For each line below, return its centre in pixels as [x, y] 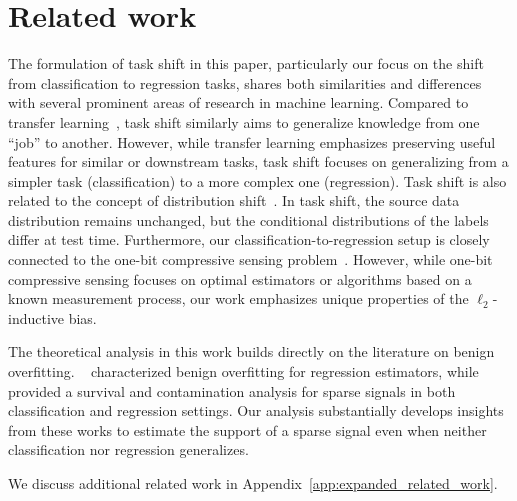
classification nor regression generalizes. [128, 449]
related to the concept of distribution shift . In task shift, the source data [234, 200]
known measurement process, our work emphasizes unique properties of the [238, 298]
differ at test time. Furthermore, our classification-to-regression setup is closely [249, 239]
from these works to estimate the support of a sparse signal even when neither [247, 429]
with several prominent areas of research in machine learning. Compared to [238, 102]
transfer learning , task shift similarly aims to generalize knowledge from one [244, 121]
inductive [36, 317]
